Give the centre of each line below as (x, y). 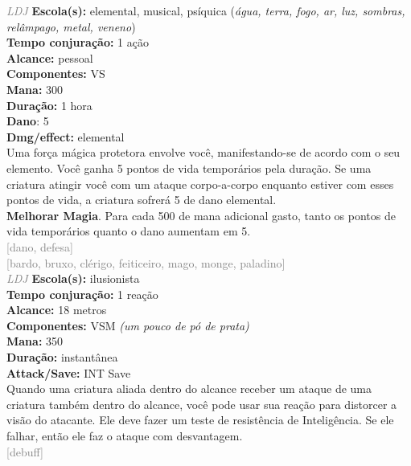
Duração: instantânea (62, 357)
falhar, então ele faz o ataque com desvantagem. (125, 436)
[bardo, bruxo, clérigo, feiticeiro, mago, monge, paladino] (146, 262)
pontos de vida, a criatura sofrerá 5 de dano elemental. (142, 200)
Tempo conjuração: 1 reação (82, 294)
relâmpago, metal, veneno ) (71, 26)
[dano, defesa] (40, 246)
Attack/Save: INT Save (69, 372)
